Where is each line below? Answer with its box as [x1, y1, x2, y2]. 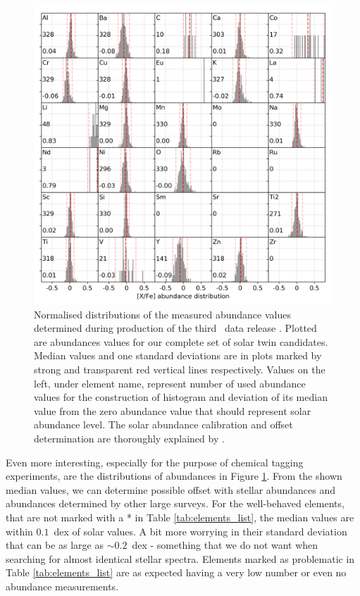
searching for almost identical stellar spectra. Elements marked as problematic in [6, 551, 355, 566]
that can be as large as [6, 538, 104, 552]
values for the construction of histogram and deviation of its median [34, 390, 328, 404]
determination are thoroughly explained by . [34, 430, 225, 445]
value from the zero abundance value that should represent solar [34, 403, 311, 418]
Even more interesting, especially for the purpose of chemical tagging [6, 454, 304, 469]
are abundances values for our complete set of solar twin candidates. [34, 334, 328, 349]
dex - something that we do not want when [132, 538, 318, 552]
